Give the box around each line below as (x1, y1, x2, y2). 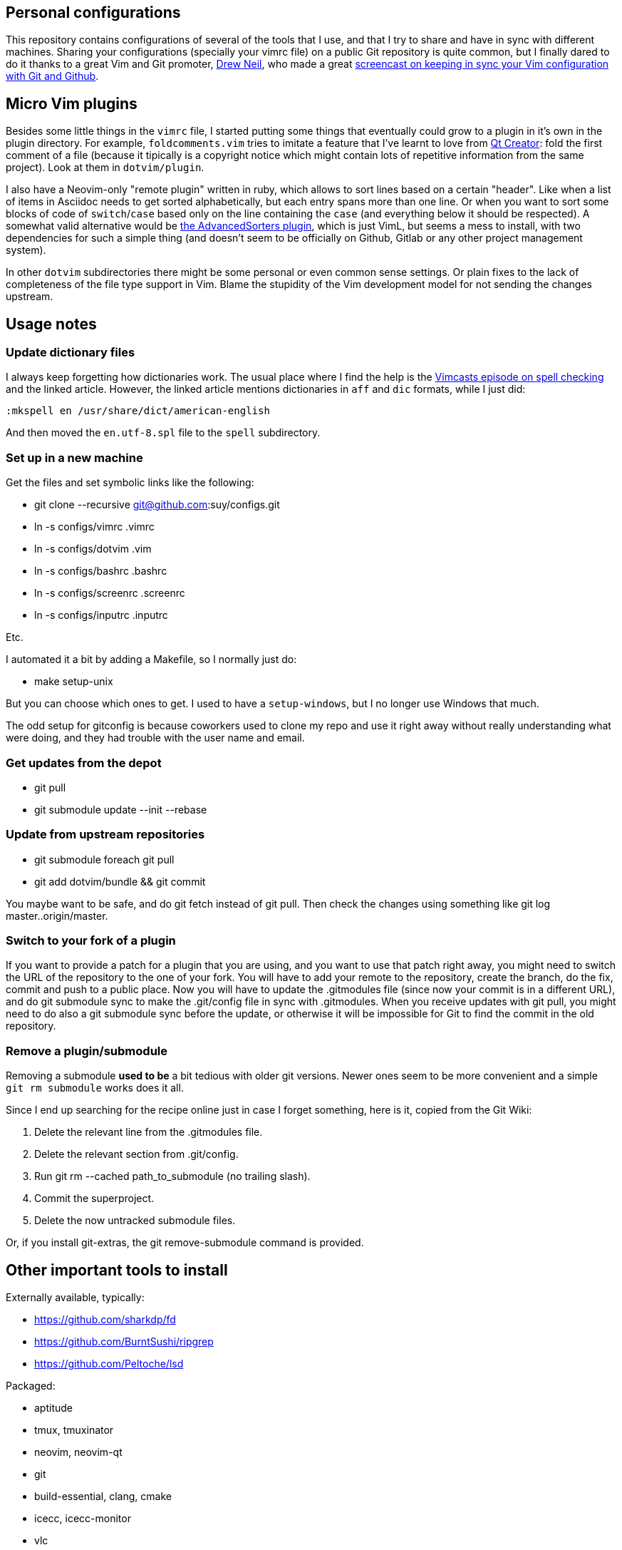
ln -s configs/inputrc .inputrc (34, 609, 168, 622)
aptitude (34, 1402, 73, 1415)
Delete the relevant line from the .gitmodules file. (34, 1126, 263, 1139)
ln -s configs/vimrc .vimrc (34, 520, 155, 533)
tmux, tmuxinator (34, 1424, 114, 1437)
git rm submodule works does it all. (6, 1082, 184, 1094)
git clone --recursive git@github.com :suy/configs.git (34, 498, 280, 511)
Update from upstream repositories (6, 827, 205, 842)
